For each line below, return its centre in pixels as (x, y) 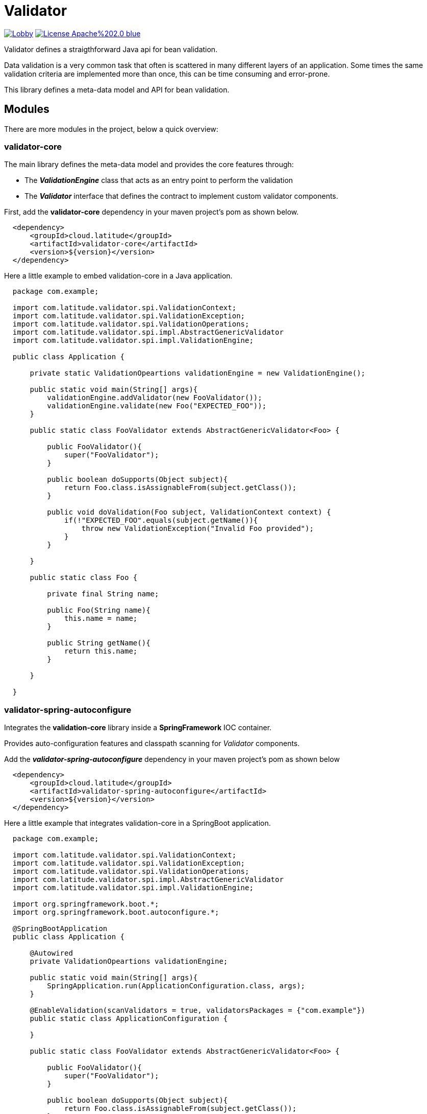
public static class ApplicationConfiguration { (129, 1019)
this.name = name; (101, 619)
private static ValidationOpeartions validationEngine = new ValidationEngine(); (198, 373)
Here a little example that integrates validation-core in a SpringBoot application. (137, 823)
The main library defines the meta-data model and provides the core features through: (149, 165)
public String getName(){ (99, 643)
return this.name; (101, 651)
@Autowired (51, 953)
